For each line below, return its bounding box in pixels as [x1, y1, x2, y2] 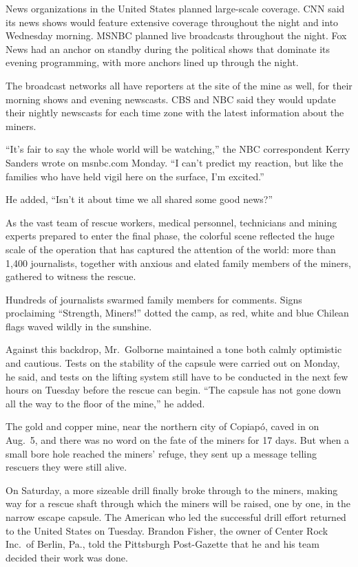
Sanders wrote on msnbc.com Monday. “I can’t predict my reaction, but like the [6, 155, 344, 169]
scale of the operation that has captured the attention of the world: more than [6, 242, 336, 256]
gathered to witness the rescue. [6, 269, 136, 283]
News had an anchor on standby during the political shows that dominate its [6, 41, 330, 56]
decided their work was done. [6, 550, 128, 564]
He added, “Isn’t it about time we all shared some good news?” [6, 192, 273, 206]
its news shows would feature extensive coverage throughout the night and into [6, 14, 339, 29]
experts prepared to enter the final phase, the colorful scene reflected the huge [6, 228, 335, 243]
